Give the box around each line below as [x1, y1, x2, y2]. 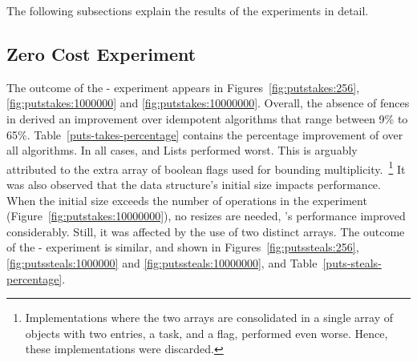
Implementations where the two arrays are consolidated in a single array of [25, 309, 394, 326]
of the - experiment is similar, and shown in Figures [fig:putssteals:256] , [6, 239, 359, 255]
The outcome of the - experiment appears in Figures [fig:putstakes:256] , [6, 78, 360, 95]
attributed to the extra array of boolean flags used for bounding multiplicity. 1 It [6, 158, 406, 177]
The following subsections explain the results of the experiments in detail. [6, 2, 369, 18]
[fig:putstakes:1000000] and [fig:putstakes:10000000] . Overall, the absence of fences [6, 95, 410, 111]
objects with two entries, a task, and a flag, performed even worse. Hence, [25, 324, 388, 341]
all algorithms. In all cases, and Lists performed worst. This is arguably [6, 142, 358, 159]
